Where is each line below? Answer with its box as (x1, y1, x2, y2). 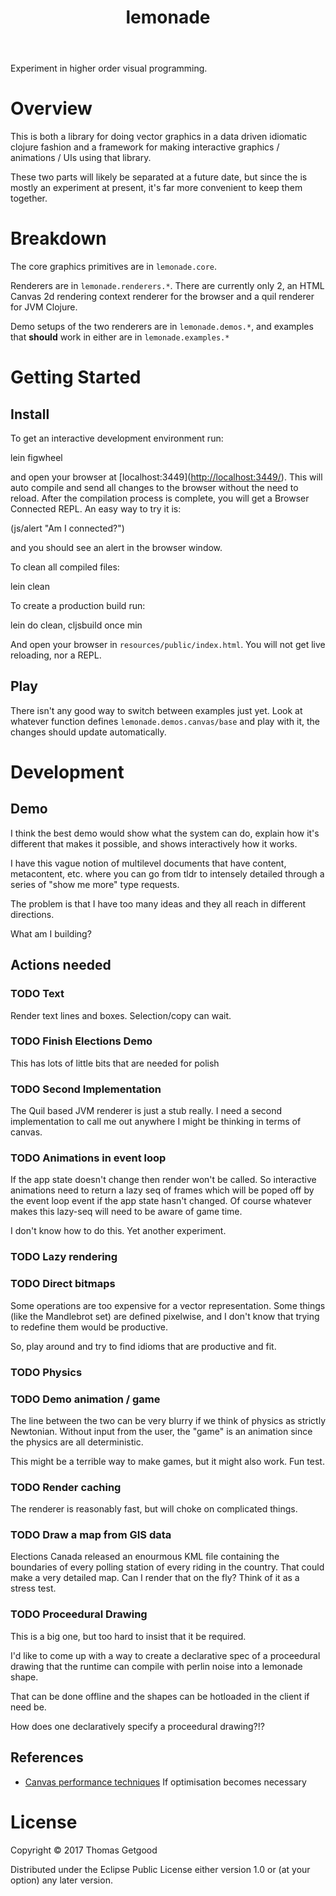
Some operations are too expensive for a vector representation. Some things (10, 1299, 326, 1311)
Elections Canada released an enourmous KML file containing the (10, 1551, 280, 1563)
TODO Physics (10, 1365, 83, 1379)
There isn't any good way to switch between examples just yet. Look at (10, 704, 303, 716)
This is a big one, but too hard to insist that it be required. (10, 1630, 247, 1642)
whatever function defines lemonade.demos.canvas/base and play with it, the (10, 715, 321, 727)
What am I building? (10, 927, 92, 940)
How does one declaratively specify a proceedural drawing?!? (10, 1720, 265, 1732)
